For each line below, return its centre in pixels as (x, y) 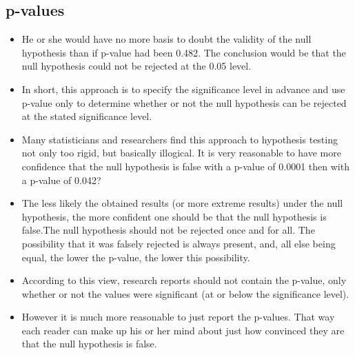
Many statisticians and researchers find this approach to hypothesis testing (180, 139)
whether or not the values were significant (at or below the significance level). (185, 293)
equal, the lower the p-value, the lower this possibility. (136, 257)
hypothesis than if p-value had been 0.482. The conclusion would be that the (184, 52)
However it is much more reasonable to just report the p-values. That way (178, 317)
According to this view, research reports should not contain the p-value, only (184, 280)
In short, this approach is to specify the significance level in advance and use (183, 89)
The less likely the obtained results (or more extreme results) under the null (182, 203)
